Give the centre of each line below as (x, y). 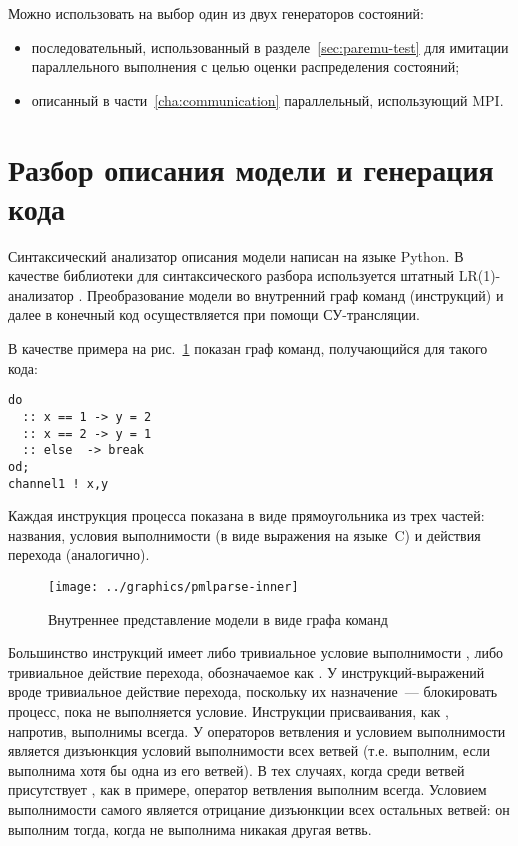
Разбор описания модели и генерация (251, 168)
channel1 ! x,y (58, 483)
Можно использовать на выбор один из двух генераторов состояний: (216, 13)
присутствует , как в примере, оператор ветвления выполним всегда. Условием (247, 789)
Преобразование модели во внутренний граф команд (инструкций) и (295, 294)
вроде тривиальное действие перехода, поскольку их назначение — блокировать (253, 691)
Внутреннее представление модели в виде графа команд (218, 618)
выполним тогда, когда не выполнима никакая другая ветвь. (190, 828)
